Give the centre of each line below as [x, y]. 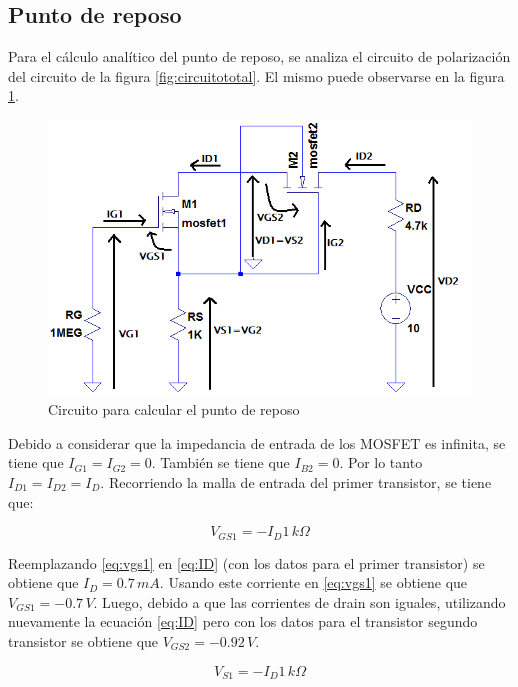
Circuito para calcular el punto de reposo [174, 409]
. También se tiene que [220, 462]
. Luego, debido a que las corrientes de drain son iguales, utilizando [299, 601]
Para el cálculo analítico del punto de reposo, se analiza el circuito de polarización [259, 56]
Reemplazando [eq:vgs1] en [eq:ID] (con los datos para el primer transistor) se [246, 562]
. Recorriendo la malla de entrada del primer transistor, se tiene [296, 482]
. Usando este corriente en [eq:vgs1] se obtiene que [313, 582]
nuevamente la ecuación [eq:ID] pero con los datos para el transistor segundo [243, 621]
